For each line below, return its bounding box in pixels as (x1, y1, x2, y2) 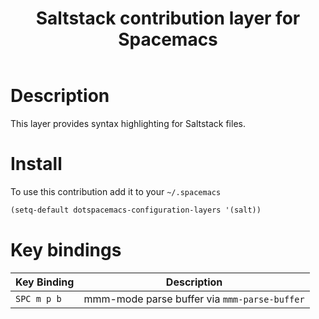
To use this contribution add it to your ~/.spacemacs (10, 185, 222, 197)
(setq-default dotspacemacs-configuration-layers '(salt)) (10, 205, 262, 215)
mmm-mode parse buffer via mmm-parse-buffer (83, 292, 305, 306)
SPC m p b (15, 293, 62, 304)
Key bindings (10, 238, 122, 261)
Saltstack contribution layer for (35, 7, 301, 30)
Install (10, 153, 63, 176)
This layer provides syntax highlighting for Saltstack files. (10, 117, 246, 129)
